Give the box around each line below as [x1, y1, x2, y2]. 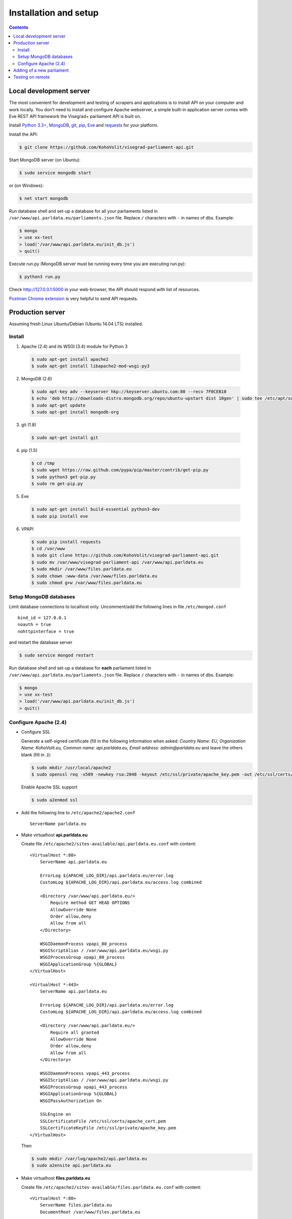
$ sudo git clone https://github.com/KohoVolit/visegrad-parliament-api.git [31, 552, 219, 558]
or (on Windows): [9, 182, 44, 188]
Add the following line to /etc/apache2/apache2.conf [21, 809, 136, 815]
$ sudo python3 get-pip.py [31, 474, 96, 480]
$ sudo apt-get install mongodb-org [31, 410, 119, 415]
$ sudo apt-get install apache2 [31, 356, 109, 362]
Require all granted [50, 1029, 99, 1035]
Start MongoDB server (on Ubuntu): [9, 157, 81, 163]
